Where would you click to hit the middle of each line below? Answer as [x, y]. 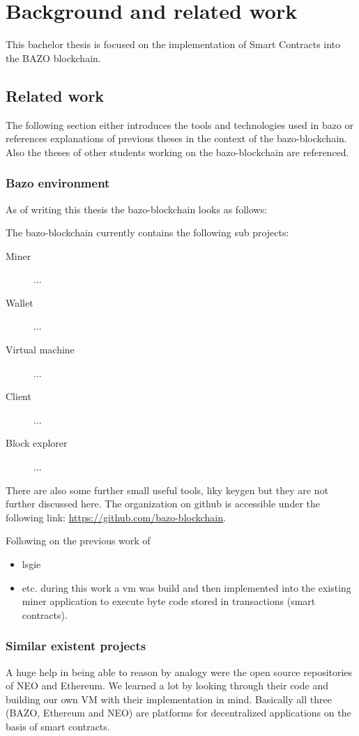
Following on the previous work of [78, 540]
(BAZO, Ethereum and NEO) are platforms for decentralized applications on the [178, 713]
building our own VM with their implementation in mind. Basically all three [169, 699]
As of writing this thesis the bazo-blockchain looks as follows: [137, 209]
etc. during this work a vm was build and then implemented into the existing [186, 587]
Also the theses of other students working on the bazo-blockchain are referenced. [177, 152]
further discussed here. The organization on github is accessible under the [163, 504]
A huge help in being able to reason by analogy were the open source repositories [179, 672]
